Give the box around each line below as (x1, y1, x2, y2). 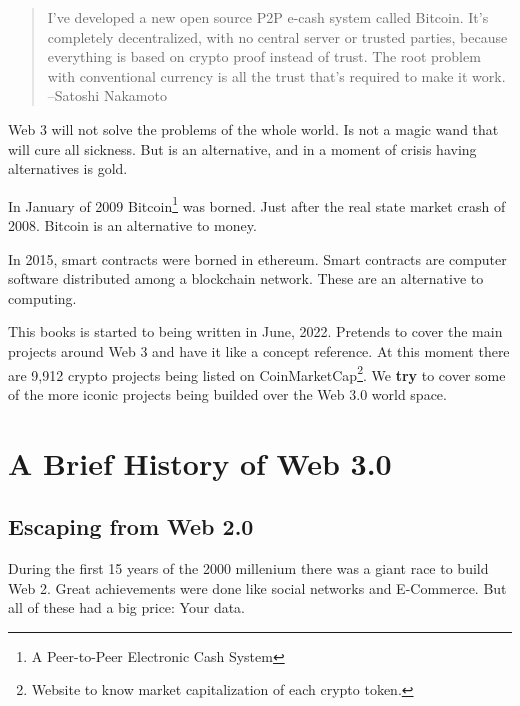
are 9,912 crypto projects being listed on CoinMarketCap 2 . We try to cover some (8, 361, 506, 385)
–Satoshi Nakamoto (47, 85, 167, 106)
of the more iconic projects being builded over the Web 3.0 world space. (8, 383, 447, 404)
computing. (8, 287, 77, 308)
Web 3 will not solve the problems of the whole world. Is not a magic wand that (8, 118, 499, 139)
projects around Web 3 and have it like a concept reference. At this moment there (8, 340, 510, 361)
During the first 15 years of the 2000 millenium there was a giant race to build (8, 557, 489, 578)
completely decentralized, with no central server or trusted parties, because (47, 26, 508, 47)
